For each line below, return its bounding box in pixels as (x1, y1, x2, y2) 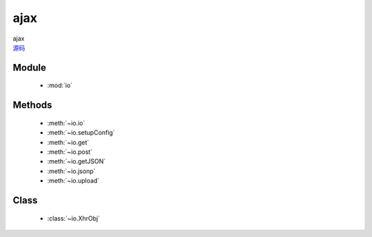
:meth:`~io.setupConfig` (47, 128, 115, 137)
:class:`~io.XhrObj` (47, 214, 100, 223)
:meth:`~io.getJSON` (47, 157, 106, 166)
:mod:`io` (47, 81, 73, 89)
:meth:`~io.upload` (47, 177, 100, 185)
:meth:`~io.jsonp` (47, 167, 96, 175)
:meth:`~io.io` (47, 119, 85, 127)
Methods (12, 100, 52, 111)
